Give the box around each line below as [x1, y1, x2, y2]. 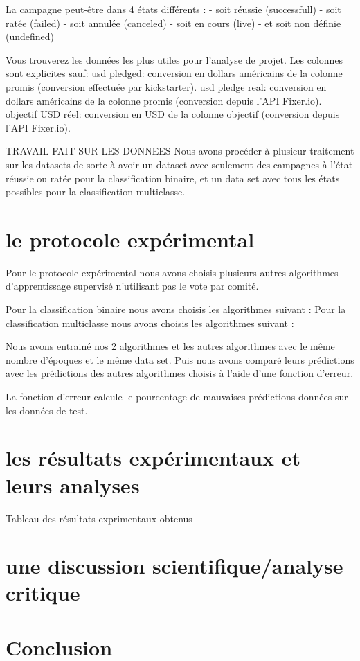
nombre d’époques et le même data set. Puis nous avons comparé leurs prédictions [6, 352, 354, 367]
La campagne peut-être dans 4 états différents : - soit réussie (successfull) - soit [6, 2, 341, 16]
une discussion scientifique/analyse [6, 552, 343, 580]
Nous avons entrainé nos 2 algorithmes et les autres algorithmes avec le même [6, 339, 335, 353]
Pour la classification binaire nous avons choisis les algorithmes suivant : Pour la [6, 302, 346, 317]
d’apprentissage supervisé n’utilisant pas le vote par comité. [6, 279, 259, 293]
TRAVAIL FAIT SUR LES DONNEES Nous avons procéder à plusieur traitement [6, 143, 354, 158]
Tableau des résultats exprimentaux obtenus [6, 511, 192, 525]
